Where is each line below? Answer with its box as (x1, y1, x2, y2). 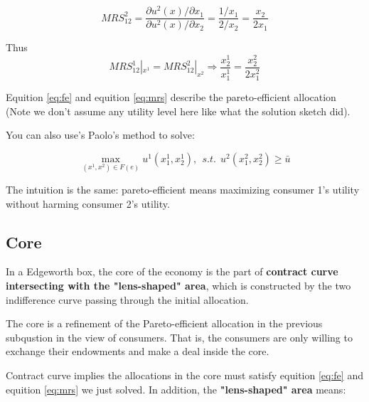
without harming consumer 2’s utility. (6, 196, 170, 211)
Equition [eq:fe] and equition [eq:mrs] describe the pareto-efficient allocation (6, 90, 336, 105)
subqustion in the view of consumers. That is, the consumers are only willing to (6, 329, 353, 344)
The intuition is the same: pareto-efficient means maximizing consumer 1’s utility (6, 182, 360, 197)
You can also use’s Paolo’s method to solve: (6, 127, 195, 142)
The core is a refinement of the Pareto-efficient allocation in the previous (6, 316, 323, 331)
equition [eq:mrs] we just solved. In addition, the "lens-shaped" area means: (6, 381, 346, 396)
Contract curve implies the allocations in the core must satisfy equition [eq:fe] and (6, 368, 363, 383)
